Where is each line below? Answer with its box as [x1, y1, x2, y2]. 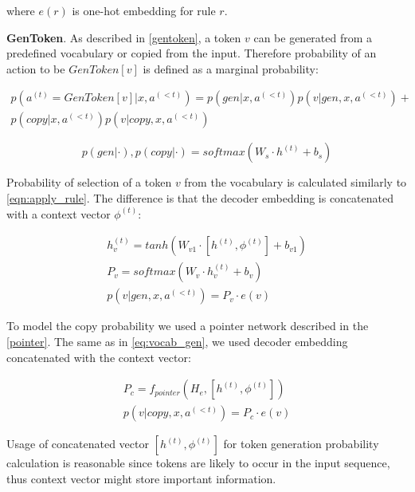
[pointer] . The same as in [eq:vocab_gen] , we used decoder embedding [6, 333, 348, 349]
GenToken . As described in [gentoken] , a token [6, 29, 241, 45]
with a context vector [6, 205, 111, 222]
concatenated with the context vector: [6, 348, 191, 365]
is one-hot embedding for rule [72, 2, 216, 18]
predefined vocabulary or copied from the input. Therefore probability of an [6, 45, 377, 61]
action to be [6, 60, 65, 77]
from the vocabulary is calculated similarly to [184, 174, 407, 191]
